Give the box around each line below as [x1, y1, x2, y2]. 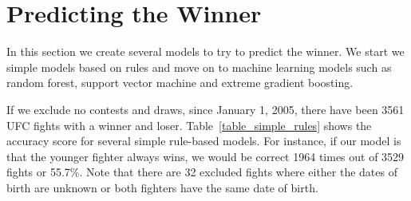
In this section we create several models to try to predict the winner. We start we [6, 43, 405, 60]
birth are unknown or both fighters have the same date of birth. [6, 179, 318, 195]
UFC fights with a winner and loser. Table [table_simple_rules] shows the [6, 116, 372, 133]
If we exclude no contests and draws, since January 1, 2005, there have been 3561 [6, 100, 405, 117]
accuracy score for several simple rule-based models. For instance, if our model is [6, 132, 401, 149]
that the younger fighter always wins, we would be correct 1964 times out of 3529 [6, 148, 405, 164]
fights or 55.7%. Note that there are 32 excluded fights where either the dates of [6, 164, 397, 180]
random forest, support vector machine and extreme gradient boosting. [6, 74, 354, 91]
